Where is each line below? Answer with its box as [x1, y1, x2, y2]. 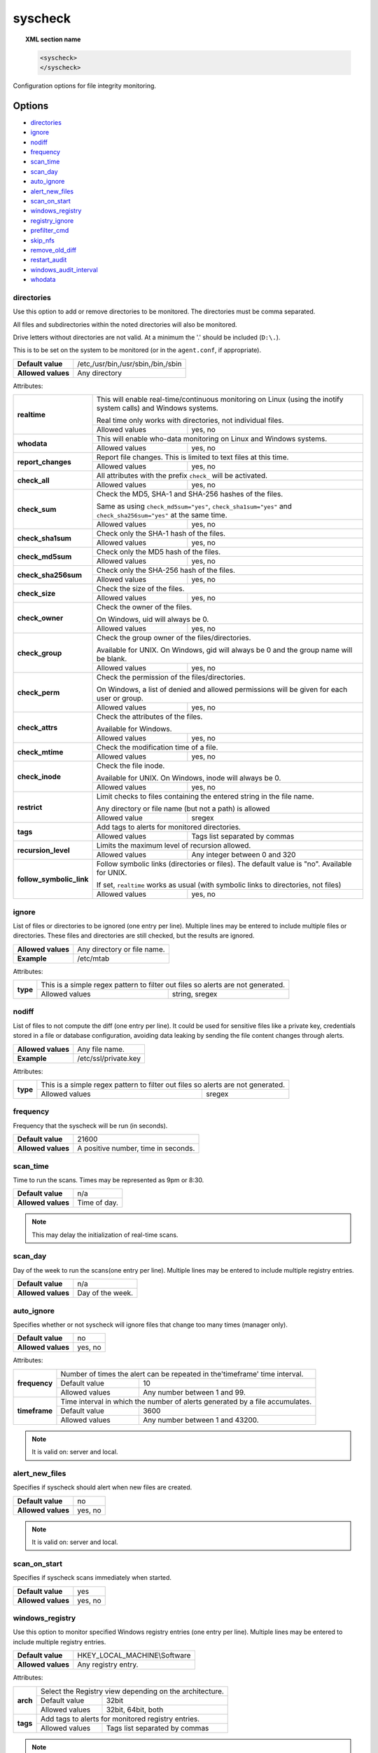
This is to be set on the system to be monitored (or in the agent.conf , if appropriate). [13, 346, 262, 354]
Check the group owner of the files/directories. [96, 633, 251, 643]
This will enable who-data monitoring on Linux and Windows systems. [96, 434, 328, 444]
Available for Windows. [96, 724, 172, 734]
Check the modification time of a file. [96, 743, 218, 752]
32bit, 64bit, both [106, 1705, 164, 1714]
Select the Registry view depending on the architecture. [41, 1686, 224, 1696]
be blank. [96, 654, 127, 664]
